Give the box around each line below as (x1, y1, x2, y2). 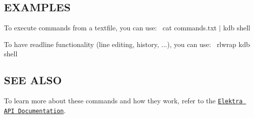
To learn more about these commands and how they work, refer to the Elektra (4, 95, 243, 106)
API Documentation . (4, 105, 66, 115)
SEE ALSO (4, 72, 62, 88)
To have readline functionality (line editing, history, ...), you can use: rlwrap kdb (4, 39, 250, 49)
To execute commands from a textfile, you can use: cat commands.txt (4, 23, 217, 33)
